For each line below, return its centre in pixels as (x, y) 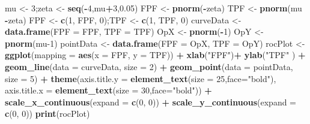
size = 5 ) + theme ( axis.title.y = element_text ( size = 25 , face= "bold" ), (141, 78)
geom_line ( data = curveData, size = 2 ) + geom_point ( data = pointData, (149, 66)
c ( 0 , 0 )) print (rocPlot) (47, 114)
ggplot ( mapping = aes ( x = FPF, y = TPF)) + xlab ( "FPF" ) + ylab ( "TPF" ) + (155, 55)
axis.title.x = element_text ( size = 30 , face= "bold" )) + (108, 90)
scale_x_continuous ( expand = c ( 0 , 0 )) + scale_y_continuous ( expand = (151, 102)
